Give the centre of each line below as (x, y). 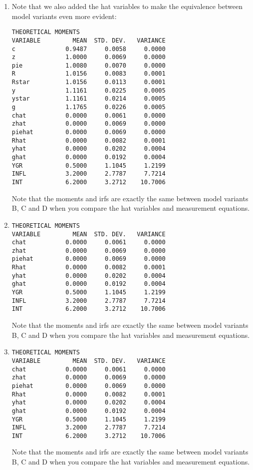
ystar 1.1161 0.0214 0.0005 (89, 99)
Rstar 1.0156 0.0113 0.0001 (89, 82)
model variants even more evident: (64, 16)
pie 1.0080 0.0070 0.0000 (89, 65)
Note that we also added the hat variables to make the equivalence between (127, 6)
